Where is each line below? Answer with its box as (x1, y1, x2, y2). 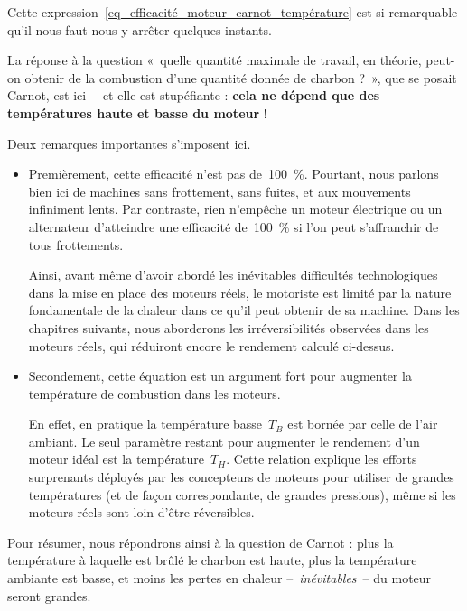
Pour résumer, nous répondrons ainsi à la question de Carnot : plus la (7, 532, 394, 551)
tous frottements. (28, 235, 124, 254)
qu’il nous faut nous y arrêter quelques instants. (7, 20, 272, 39)
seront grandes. (7, 586, 91, 605)
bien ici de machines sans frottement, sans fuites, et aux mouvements (28, 181, 411, 200)
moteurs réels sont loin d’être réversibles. (28, 503, 255, 522)
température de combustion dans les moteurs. (28, 384, 281, 403)
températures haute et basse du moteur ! (7, 103, 267, 122)
